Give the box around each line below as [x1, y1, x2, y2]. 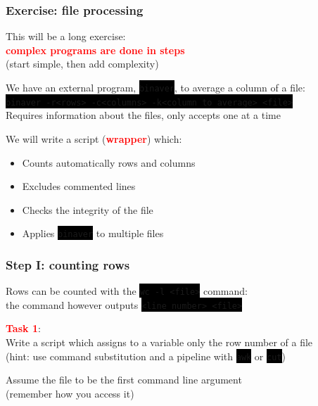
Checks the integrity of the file [22, 202, 153, 217]
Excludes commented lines [22, 179, 136, 194]
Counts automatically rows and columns [22, 155, 196, 170]
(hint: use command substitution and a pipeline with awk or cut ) [6, 348, 286, 363]
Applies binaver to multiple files [22, 226, 164, 241]
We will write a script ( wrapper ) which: [6, 131, 182, 146]
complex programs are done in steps [6, 42, 185, 57]
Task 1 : [6, 321, 41, 336]
